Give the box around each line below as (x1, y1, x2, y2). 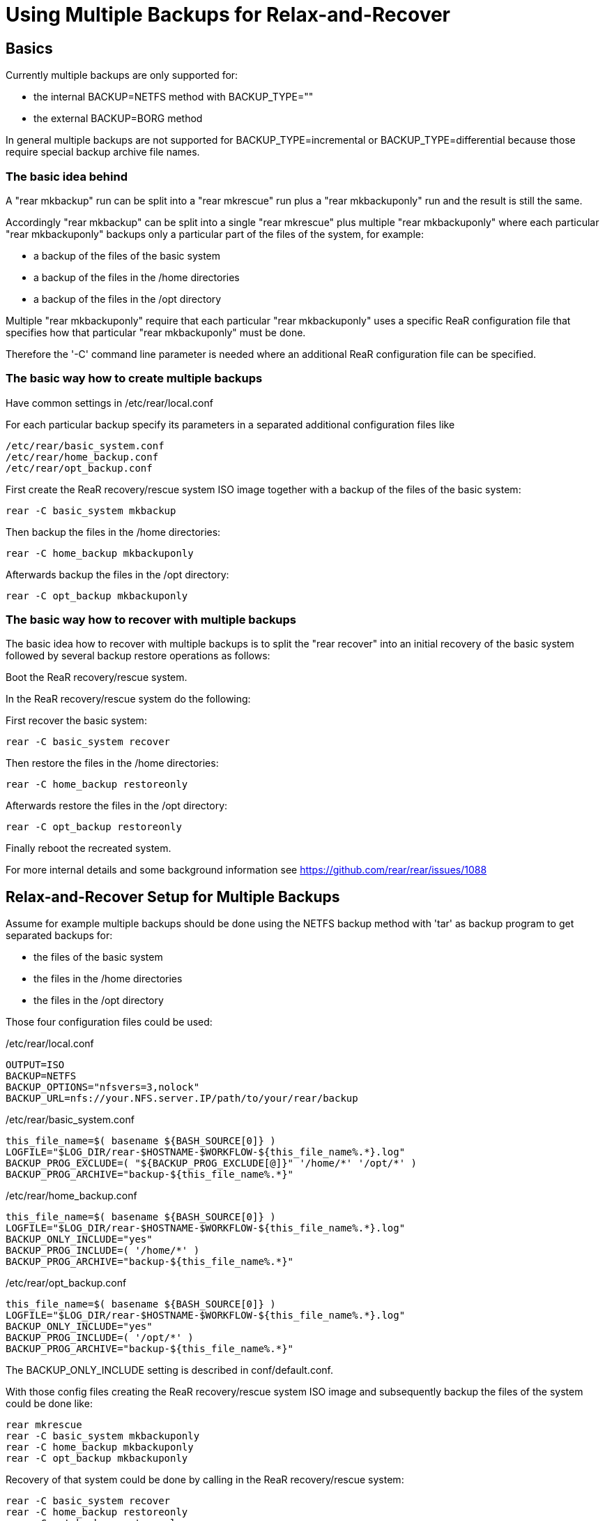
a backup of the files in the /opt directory (33, 292, 222, 305)
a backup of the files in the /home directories (33, 271, 240, 283)
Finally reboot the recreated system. (6, 842, 171, 855)
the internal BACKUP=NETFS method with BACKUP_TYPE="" (33, 91, 314, 103)
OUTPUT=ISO (6, 1059, 65, 1071)
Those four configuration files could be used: (6, 1016, 213, 1028)
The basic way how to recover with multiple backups (6, 613, 297, 627)
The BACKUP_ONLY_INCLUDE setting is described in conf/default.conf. (6, 1364, 333, 1377)
